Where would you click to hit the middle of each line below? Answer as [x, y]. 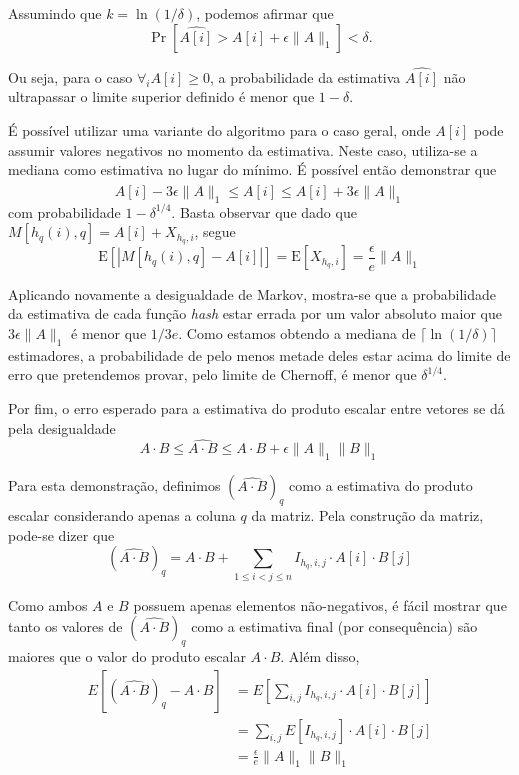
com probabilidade [64, 211]
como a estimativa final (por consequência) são [334, 626]
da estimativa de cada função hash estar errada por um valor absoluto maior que [255, 313]
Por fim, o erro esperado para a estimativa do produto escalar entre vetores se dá [256, 408]
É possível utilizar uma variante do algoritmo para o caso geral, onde [219, 130]
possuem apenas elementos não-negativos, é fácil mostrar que [320, 604]
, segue [215, 231]
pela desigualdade [62, 427]
